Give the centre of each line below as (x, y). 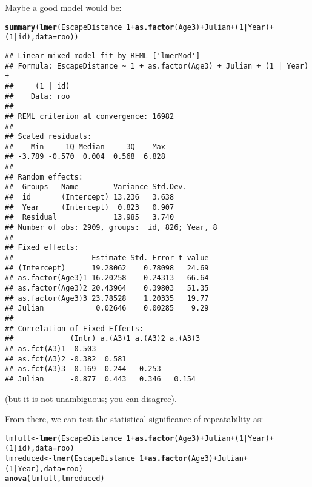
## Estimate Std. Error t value (107, 258)
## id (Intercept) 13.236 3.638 (90, 197)
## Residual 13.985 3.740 (90, 217)
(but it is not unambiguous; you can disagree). (91, 398)
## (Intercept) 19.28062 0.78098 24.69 (107, 268)
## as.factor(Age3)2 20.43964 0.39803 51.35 (107, 288)
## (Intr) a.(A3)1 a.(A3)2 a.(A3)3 (103, 339)
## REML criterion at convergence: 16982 (90, 116)
